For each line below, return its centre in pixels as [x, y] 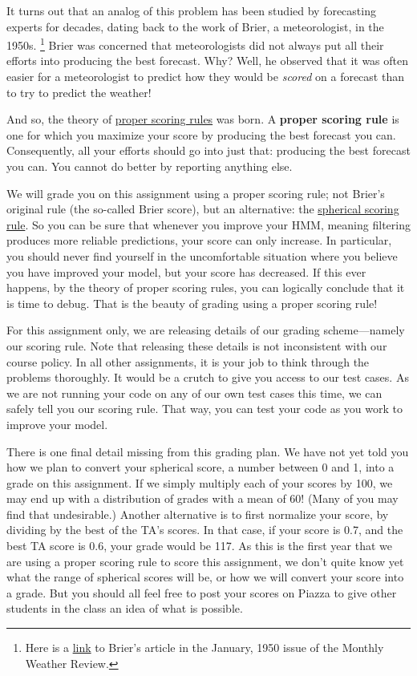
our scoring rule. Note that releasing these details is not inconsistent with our [197, 345]
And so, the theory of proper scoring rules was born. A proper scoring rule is [203, 119]
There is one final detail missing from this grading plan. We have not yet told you [208, 451]
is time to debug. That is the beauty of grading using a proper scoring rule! [192, 303]
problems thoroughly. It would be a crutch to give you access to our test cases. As [208, 377]
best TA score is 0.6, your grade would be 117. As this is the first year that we [199, 546]
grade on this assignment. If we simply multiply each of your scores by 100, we [200, 482]
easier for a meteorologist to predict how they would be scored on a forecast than [205, 77]
